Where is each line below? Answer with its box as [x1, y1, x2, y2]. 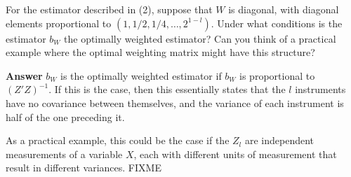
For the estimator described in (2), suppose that [6, 2, 213, 16]
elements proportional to [6, 15, 112, 30]
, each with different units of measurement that [133, 146, 337, 161]
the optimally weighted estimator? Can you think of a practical [64, 31, 336, 45]
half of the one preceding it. [6, 109, 125, 124]
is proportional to [239, 68, 315, 83]
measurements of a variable [6, 146, 123, 161]
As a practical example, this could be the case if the [6, 133, 230, 148]
